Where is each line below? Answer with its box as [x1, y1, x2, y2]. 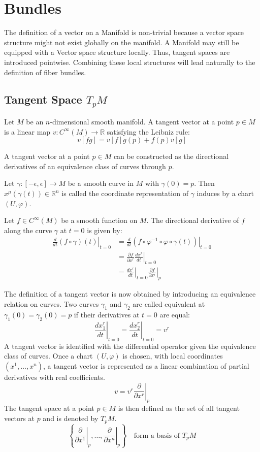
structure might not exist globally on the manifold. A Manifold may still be [4, 37, 239, 47]
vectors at [4, 413, 35, 424]
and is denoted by [43, 413, 99, 424]
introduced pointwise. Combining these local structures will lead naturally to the [4, 56, 255, 67]
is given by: [87, 224, 122, 235]
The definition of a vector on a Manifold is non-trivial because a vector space [4, 27, 244, 38]
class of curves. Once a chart [4, 350, 93, 361]
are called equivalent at [133, 298, 205, 309]
